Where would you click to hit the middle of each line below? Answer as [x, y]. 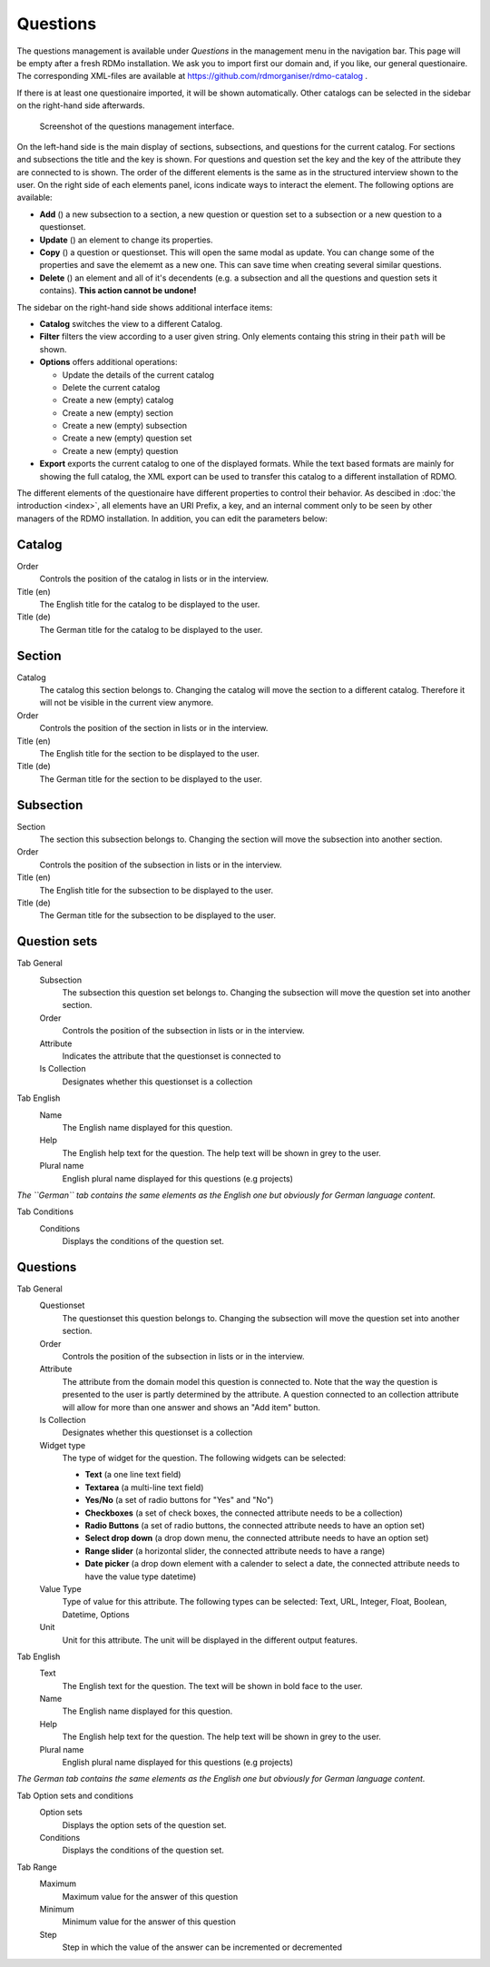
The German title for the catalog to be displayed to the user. [151, 629]
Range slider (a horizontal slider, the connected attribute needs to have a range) [235, 1551]
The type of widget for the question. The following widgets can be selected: [204, 1458]
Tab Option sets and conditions [75, 1795]
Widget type [63, 1445]
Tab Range [37, 1867]
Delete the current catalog [111, 387]
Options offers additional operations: [108, 362]
